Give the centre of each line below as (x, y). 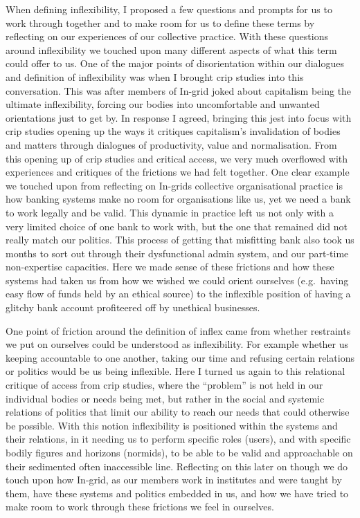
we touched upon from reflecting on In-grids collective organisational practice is (174, 185)
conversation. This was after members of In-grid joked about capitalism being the (179, 90)
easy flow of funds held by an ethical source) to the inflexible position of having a (178, 294)
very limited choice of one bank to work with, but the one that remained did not (177, 226)
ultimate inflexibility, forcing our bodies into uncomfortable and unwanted (163, 104)
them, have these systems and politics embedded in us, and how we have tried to (177, 493)
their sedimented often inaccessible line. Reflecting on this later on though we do (177, 466)
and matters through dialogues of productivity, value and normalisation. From (171, 144)
